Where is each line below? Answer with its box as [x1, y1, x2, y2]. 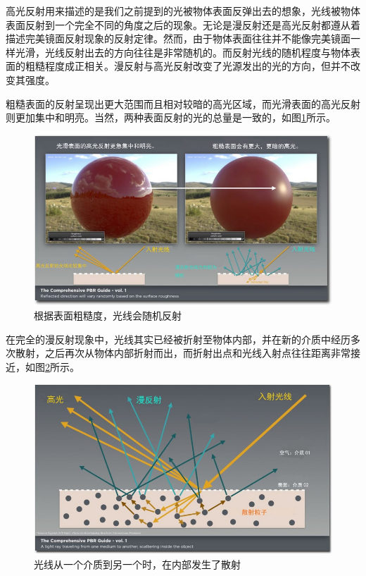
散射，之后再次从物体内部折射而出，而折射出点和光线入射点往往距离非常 [15, 345, 351, 360]
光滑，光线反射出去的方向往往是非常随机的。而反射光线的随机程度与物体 [15, 44, 351, 59]
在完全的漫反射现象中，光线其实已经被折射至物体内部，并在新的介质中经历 [6, 331, 351, 346]
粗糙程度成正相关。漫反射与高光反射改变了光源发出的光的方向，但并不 [25, 59, 351, 73]
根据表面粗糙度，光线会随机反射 [34, 308, 182, 323]
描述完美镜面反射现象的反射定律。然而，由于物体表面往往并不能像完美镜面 [6, 31, 351, 46]
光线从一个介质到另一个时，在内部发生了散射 [34, 556, 241, 571]
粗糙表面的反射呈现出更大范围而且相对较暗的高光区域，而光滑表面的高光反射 [6, 96, 360, 111]
